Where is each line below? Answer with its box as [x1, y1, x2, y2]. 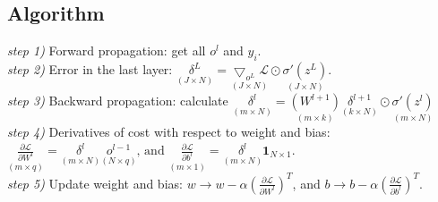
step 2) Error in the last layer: [7, 60, 173, 78]
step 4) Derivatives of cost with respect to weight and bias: [7, 122, 331, 141]
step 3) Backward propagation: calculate [7, 91, 228, 110]
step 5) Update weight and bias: [7, 173, 183, 192]
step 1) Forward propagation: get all [7, 41, 206, 60]
